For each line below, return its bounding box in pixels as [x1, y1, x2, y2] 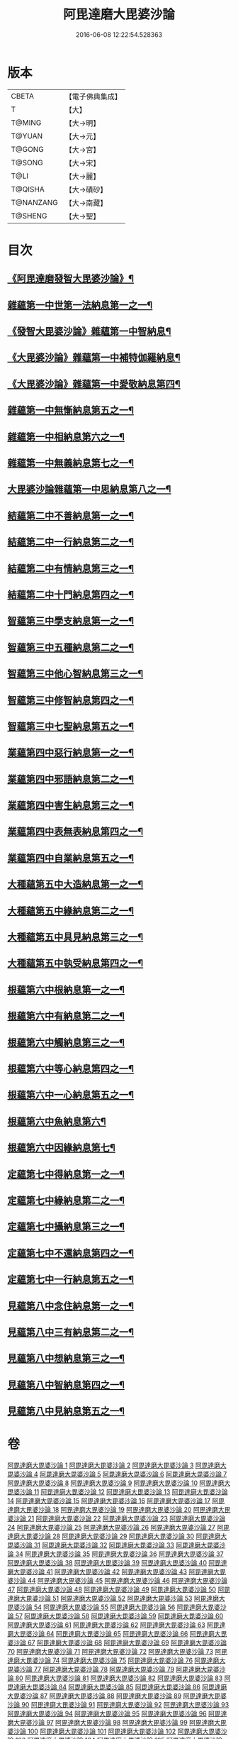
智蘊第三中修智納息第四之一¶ [7, 694, 135, 706]
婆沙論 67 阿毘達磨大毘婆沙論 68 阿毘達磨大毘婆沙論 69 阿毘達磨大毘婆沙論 [7, 1638, 227, 1647]
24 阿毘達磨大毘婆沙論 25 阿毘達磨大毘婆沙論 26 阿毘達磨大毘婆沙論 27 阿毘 [7, 1523, 230, 1531]
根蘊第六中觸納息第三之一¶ [7, 1037, 125, 1049]
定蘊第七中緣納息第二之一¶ [7, 1194, 125, 1206]
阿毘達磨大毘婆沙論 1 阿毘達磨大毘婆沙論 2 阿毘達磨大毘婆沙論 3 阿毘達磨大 [7, 1461, 227, 1469]
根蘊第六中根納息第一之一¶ [7, 983, 125, 995]
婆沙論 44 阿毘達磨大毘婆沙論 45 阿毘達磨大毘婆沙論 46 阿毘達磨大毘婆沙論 [7, 1577, 228, 1584]
